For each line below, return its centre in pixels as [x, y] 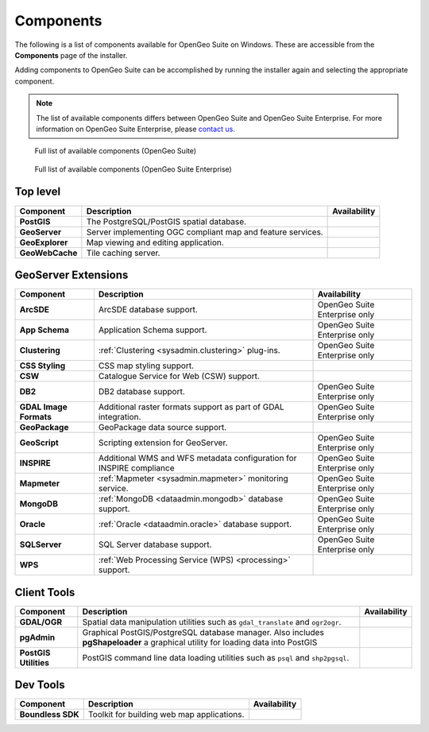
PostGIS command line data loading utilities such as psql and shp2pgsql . [216, 657]
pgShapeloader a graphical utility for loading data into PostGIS [200, 642]
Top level [38, 192]
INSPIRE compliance [136, 468]
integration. [120, 417]
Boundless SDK [49, 715]
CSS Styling [43, 366]
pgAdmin [37, 637]
